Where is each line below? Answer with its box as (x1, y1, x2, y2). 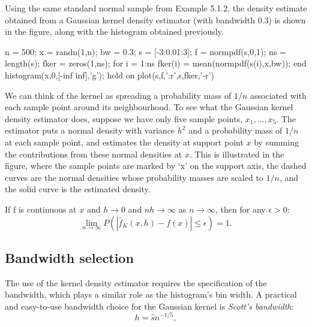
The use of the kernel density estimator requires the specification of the (5, 276, 267, 289)
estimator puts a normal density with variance (5, 124, 175, 137)
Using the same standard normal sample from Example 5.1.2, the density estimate (5, 2, 307, 14)
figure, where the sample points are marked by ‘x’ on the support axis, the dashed (5, 159, 307, 172)
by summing (254, 135, 299, 148)
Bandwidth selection (5, 248, 134, 267)
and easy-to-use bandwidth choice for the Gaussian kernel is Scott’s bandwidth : (5, 299, 294, 312)
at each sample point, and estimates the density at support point (5, 135, 244, 148)
